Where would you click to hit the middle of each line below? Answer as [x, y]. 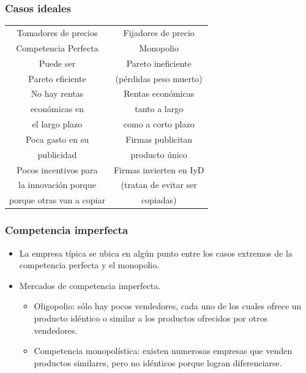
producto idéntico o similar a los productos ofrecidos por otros [151, 318]
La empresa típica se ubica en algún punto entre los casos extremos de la [156, 253]
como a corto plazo [159, 124]
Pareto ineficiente [159, 63]
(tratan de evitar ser [159, 185]
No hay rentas [57, 93]
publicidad [57, 154]
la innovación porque [57, 185]
